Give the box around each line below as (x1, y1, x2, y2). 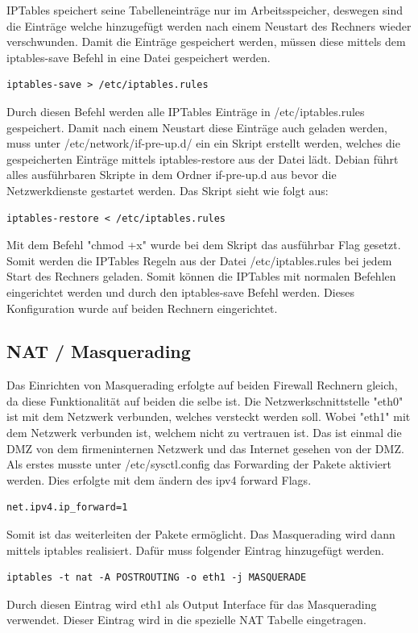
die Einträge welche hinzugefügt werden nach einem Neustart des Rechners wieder (6, 17, 412, 34)
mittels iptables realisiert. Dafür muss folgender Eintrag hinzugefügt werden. (6, 541, 384, 558)
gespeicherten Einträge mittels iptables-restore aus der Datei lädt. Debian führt (6, 150, 399, 167)
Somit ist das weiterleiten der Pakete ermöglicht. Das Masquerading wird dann (6, 526, 395, 543)
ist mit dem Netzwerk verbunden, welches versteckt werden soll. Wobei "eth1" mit (6, 408, 411, 425)
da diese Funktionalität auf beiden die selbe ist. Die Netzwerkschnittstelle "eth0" (6, 392, 404, 409)
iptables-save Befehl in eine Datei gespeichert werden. (6, 48, 271, 65)
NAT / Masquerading (6, 339, 191, 364)
